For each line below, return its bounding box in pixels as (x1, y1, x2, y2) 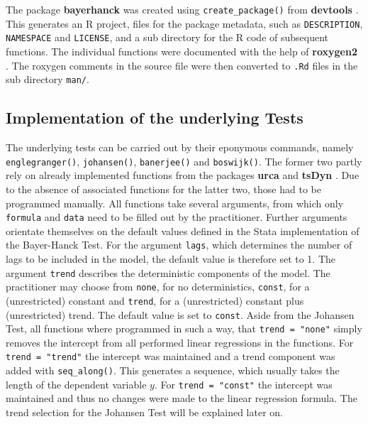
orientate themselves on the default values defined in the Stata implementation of (6, 223, 359, 238)
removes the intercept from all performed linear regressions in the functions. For (6, 335, 354, 349)
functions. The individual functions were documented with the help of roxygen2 (6, 43, 357, 58)
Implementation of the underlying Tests (6, 107, 303, 129)
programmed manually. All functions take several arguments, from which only (6, 195, 344, 210)
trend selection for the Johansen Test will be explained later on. (6, 405, 283, 420)
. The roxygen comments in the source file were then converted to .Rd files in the (6, 58, 358, 72)
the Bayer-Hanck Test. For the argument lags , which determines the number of (6, 237, 352, 252)
